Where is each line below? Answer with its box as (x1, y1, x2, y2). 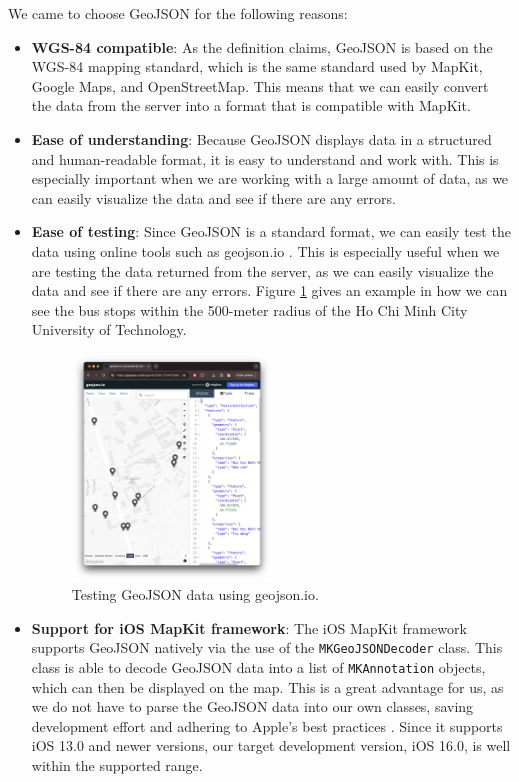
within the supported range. (31, 755, 203, 776)
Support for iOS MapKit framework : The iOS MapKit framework (31, 617, 467, 638)
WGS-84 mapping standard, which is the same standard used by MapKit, (31, 56, 483, 77)
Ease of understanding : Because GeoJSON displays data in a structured (31, 128, 492, 149)
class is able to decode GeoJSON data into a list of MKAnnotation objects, (31, 656, 486, 677)
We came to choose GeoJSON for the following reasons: (8, 3, 348, 23)
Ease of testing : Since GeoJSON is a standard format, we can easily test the (31, 221, 511, 242)
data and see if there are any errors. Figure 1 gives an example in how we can (31, 280, 508, 301)
